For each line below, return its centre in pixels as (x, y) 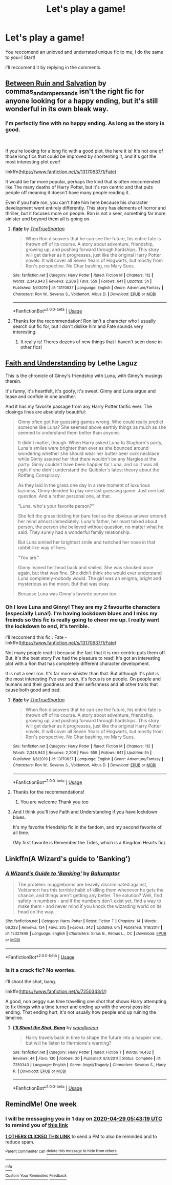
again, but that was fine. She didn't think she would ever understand (90, 573)
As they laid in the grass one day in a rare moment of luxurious (84, 485)
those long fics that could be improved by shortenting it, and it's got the (81, 156)
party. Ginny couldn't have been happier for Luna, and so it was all (88, 464)
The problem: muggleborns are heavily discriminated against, (82, 885)
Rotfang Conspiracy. (39, 475)
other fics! (31, 347)
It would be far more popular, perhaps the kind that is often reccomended (83, 181)
